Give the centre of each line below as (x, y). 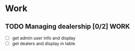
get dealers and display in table (44, 44)
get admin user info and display (44, 38)
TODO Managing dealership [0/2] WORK (67, 26)
